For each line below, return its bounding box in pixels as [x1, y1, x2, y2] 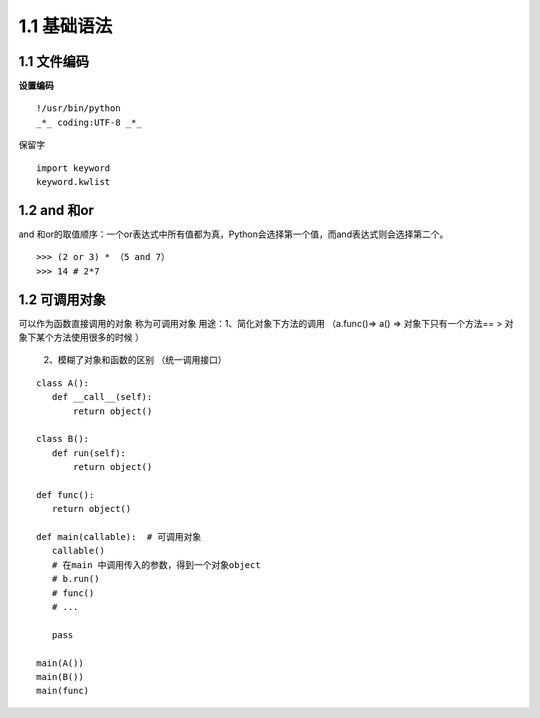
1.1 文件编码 [18, 53, 90, 70]
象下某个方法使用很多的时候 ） [18, 331, 144, 343]
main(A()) [36, 657, 84, 669]
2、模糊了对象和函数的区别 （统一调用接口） [43, 354, 227, 366]
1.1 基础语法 [18, 15, 113, 37]
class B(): [36, 433, 90, 445]
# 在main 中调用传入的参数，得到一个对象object [51, 559, 261, 570]
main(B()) [36, 671, 84, 682]
